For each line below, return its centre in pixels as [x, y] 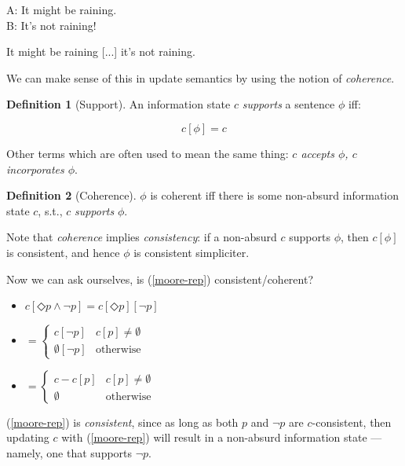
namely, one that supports [69, 452]
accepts [317, 153]
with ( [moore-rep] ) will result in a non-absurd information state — [222, 437]
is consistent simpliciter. [192, 252]
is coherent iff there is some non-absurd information [275, 195]
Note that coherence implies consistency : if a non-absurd [142, 237]
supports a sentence [288, 104]
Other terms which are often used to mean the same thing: [148, 153]
